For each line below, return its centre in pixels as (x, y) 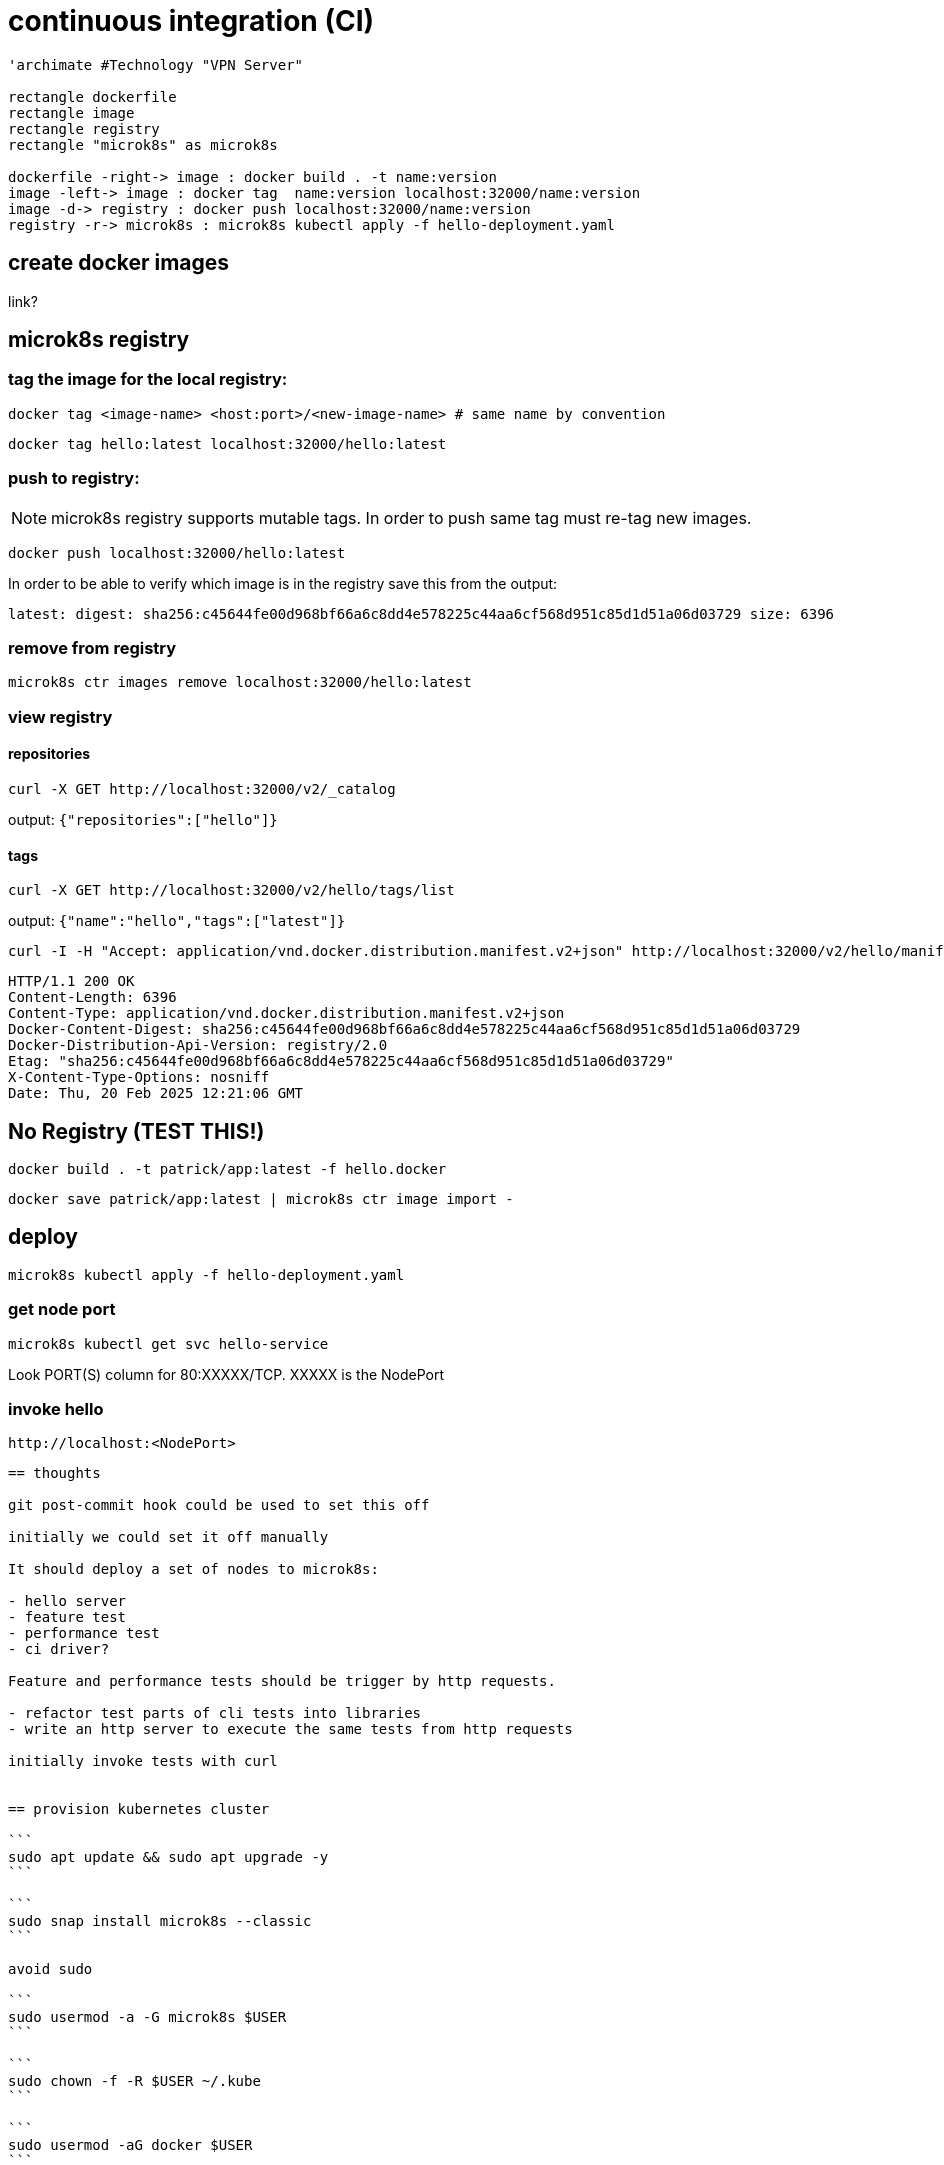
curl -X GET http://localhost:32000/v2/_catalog (202, 788)
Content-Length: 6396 (92, 997)
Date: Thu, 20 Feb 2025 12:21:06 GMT (156, 1093)
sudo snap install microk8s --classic (160, 1921)
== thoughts (54, 1473)
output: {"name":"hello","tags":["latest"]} (177, 921)
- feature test (67, 1617)
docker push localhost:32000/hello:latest (177, 552)
